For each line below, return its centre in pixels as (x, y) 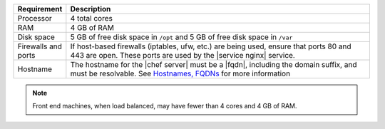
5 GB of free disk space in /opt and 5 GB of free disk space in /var (181, 37)
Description (91, 9)
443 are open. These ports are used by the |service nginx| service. (183, 55)
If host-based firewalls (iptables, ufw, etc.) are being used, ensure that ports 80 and (211, 46)
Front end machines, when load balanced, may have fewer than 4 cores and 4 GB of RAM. (165, 106)
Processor (35, 18)
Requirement (40, 9)
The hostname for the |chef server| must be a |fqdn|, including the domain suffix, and (214, 64)
